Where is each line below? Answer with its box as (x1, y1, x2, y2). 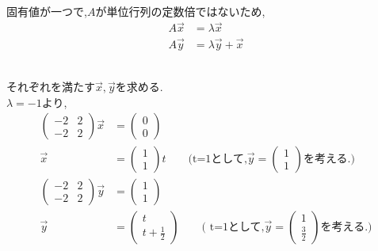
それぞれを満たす (6, 78, 95, 95)
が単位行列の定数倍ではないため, (95, 2, 265, 19)
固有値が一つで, (6, 2, 87, 19)
